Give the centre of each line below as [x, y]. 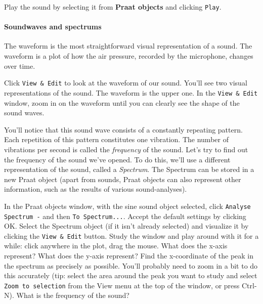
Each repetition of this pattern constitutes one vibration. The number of [116, 139]
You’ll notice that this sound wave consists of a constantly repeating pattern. [123, 129]
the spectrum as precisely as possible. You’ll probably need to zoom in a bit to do [131, 265]
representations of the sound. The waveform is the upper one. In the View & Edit [131, 92]
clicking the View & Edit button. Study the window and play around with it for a [131, 235]
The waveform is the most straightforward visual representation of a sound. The [128, 46]
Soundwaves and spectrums [53, 27]
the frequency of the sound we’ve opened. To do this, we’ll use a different [117, 159]
